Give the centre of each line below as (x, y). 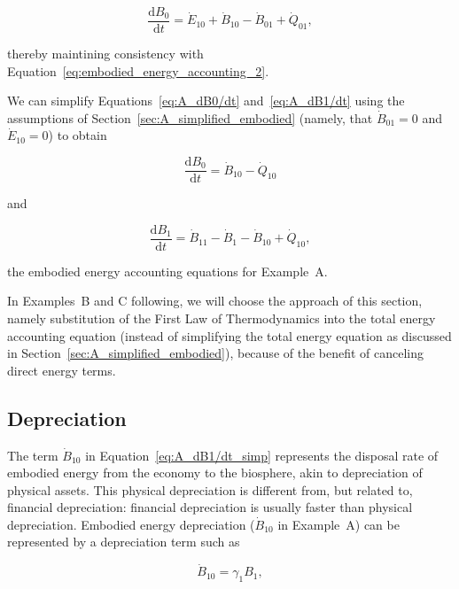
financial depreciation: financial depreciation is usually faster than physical (210, 507)
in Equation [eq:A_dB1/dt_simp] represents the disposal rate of (262, 455)
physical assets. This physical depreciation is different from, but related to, (210, 489)
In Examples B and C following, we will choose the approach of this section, (215, 301)
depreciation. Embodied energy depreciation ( (131, 524)
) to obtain (78, 135)
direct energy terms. (62, 370)
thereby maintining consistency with (105, 54)
